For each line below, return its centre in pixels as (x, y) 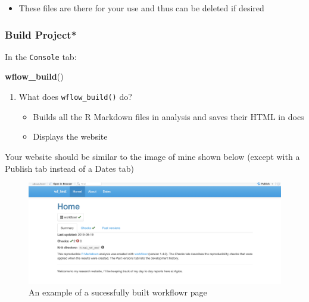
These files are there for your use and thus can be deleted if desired (141, 8)
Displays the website (70, 136)
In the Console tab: (41, 56)
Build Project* (41, 34)
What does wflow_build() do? (75, 97)
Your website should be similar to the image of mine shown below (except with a (152, 156)
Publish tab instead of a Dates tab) (69, 168)
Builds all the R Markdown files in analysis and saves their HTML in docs (168, 116)
